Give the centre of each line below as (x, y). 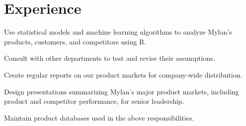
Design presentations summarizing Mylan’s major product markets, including (122, 91)
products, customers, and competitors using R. (75, 41)
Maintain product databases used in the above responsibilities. (99, 117)
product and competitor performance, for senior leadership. (94, 101)
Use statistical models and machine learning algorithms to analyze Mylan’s (118, 32)
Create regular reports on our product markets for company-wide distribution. (123, 74)
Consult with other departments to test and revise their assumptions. (110, 58)
